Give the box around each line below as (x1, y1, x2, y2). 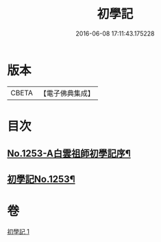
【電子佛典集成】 (39, 88, 95, 98)
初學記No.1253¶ (7, 173, 75, 185)
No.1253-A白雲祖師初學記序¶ (7, 148, 132, 160)
